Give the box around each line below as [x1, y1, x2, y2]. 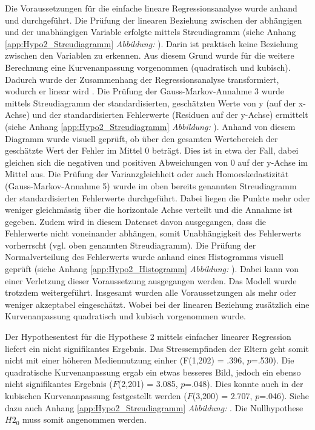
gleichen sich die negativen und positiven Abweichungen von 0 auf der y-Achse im [5, 155, 308, 168]
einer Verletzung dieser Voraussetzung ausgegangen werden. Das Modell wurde [5, 274, 297, 287]
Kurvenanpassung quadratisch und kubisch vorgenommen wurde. [5, 310, 246, 322]
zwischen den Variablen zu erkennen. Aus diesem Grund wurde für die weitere [5, 49, 294, 62]
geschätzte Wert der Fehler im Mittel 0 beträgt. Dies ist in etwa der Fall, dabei [5, 144, 299, 157]
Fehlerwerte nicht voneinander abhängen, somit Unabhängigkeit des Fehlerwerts [5, 227, 301, 239]
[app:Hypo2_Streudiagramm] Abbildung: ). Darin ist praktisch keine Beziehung [5, 37, 299, 50]
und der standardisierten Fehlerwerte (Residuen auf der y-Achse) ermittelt [32, 108, 308, 121]
